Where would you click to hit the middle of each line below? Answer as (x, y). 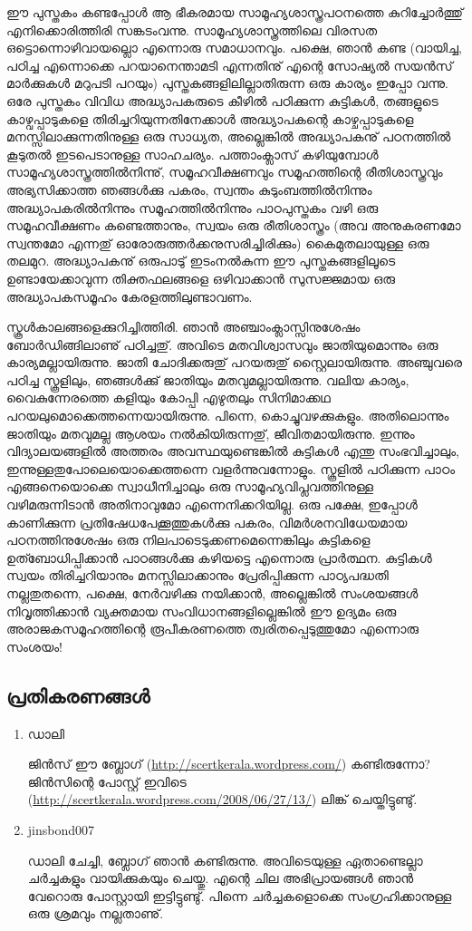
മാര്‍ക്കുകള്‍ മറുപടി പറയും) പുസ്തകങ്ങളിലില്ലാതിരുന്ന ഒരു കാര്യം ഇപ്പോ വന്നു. (227, 83)
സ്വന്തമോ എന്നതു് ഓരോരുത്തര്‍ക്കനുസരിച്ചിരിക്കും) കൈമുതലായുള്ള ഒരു (218, 242)
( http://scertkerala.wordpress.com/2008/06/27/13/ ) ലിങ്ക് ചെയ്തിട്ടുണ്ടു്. (222, 799)
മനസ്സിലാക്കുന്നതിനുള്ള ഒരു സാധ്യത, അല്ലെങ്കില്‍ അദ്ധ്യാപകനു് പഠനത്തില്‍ (229, 136)
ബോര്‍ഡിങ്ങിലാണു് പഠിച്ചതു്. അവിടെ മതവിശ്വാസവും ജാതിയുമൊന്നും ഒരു (222, 344)
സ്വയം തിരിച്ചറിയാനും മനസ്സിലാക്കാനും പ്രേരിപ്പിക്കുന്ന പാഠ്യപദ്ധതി (197, 575)
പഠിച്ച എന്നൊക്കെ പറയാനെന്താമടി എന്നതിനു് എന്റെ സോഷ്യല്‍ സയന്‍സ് (230, 65)
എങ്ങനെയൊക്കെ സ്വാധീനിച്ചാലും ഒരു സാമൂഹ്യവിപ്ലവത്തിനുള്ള (190, 486)
